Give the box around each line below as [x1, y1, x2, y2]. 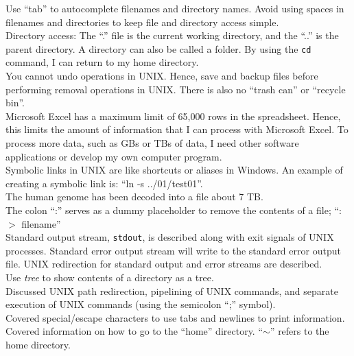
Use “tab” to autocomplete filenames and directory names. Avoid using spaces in [5, 1, 344, 15]
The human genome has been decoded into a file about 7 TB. [5, 189, 263, 204]
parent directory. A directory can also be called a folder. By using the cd [5, 41, 311, 56]
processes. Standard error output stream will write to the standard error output [5, 243, 341, 257]
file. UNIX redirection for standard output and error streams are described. [5, 257, 322, 271]
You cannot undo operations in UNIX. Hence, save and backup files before [5, 69, 318, 83]
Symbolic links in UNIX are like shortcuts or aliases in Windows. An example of [5, 163, 343, 177]
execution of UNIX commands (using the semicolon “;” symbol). [5, 297, 276, 311]
